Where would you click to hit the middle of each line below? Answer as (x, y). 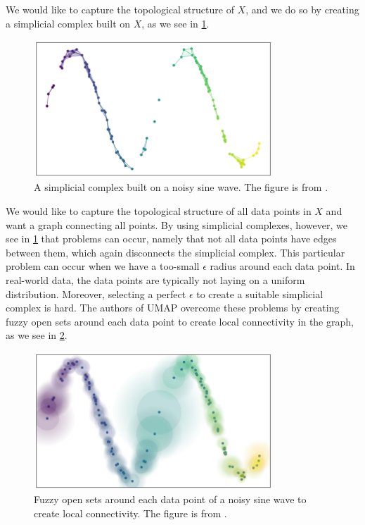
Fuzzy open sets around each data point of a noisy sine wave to (170, 499)
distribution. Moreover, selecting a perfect (96, 294)
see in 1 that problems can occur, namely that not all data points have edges (171, 239)
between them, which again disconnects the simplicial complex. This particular (175, 252)
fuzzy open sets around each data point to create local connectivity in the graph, (180, 321)
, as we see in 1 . (175, 23)
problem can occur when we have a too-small (103, 266)
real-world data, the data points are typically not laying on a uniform (155, 280)
